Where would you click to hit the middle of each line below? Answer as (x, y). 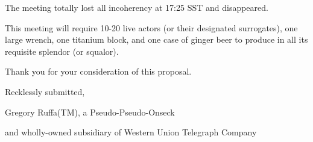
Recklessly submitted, (45, 91)
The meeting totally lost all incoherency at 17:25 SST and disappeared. (137, 7)
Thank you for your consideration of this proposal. (98, 71)
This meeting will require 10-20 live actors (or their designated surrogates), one (151, 27)
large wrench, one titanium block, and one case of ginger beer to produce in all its (156, 39)
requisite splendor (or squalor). (62, 51)
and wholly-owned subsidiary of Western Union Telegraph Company (131, 132)
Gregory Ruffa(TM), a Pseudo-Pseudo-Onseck (90, 112)
